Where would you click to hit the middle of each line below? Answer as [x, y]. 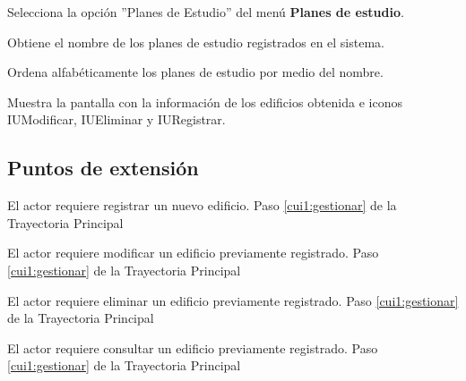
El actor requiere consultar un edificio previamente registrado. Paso [193, 347]
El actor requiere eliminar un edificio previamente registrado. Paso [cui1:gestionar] [233, 300]
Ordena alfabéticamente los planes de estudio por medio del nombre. [195, 72]
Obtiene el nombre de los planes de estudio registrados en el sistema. [196, 42]
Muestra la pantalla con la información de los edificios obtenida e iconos [205, 102]
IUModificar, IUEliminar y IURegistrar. [116, 119]
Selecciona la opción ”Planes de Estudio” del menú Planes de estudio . [206, 12]
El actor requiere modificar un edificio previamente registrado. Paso [193, 253]
